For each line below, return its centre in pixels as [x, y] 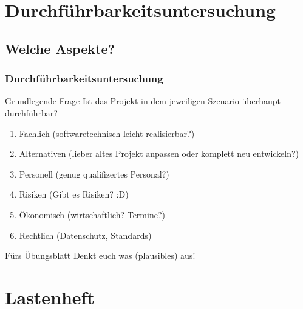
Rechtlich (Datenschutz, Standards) [85, 235]
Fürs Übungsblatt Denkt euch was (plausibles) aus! [100, 255]
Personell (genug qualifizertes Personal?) [94, 174]
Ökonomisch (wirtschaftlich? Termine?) [92, 214]
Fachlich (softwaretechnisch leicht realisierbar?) [107, 133]
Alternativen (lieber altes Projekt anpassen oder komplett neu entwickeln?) [159, 154]
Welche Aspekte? [60, 48]
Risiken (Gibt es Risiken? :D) [74, 194]
